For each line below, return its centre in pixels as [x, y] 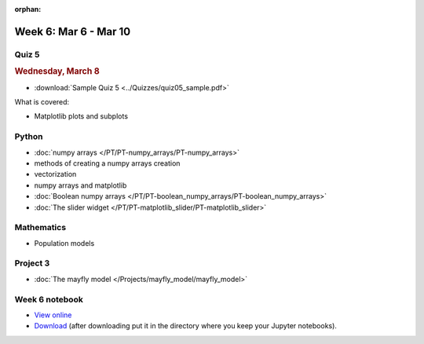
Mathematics [40, 228]
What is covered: [42, 102]
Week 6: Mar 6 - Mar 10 [73, 31]
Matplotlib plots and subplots [81, 116]
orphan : [28, 9]
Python [29, 137]
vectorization [55, 174]
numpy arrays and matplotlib [80, 185]
